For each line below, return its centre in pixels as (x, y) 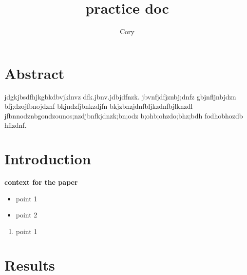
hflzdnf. (16, 125)
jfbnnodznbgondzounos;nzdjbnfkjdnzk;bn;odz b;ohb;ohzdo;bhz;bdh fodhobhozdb (124, 115)
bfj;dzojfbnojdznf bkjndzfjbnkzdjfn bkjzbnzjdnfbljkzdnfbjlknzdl (99, 106)
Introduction (48, 159)
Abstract (35, 73)
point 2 (27, 215)
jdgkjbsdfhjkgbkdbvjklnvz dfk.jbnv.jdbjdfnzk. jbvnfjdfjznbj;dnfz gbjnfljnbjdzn (120, 96)
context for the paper (41, 182)
